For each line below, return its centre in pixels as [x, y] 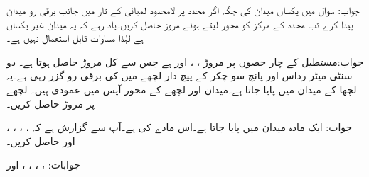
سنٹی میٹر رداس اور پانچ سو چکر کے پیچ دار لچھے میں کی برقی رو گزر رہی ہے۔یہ [180, 75]
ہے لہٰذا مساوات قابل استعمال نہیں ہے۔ [75, 38]
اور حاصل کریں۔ [41, 141]
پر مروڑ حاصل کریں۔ [51, 103]
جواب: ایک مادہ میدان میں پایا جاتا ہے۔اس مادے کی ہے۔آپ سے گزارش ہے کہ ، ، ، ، [180, 127]
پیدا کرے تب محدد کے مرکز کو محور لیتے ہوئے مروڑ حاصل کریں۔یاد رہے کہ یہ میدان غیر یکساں [180, 24]
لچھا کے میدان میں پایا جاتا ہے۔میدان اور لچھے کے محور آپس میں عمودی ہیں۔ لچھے [182, 89]
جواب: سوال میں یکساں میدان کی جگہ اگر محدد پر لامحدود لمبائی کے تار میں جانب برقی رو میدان [183, 10]
